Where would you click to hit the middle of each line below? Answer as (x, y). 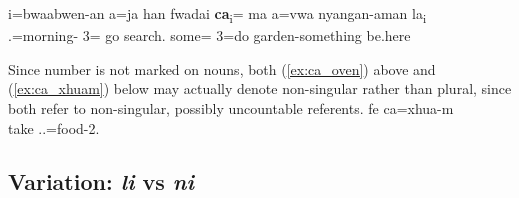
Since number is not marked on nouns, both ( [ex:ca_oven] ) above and (222, 68)
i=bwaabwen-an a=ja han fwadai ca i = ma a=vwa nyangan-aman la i (217, 14)
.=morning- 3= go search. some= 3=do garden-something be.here (209, 35)
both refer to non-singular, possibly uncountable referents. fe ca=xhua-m (231, 107)
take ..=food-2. (54, 127)
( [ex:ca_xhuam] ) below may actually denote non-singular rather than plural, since (260, 88)
